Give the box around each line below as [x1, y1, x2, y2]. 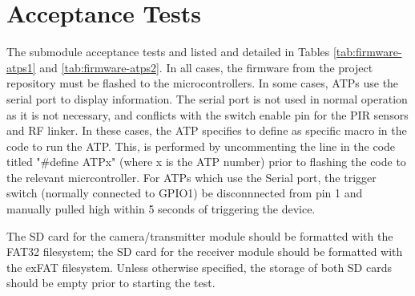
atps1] [6, 59, 36, 75]
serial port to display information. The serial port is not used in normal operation [6, 90, 408, 107]
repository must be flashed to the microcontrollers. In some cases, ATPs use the [6, 75, 399, 91]
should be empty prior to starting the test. [6, 274, 216, 291]
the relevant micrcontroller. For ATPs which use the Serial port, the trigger [6, 168, 377, 185]
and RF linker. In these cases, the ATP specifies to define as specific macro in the [6, 122, 407, 139]
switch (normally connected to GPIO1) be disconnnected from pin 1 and [6, 184, 363, 201]
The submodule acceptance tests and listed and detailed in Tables [6, 43, 330, 60]
